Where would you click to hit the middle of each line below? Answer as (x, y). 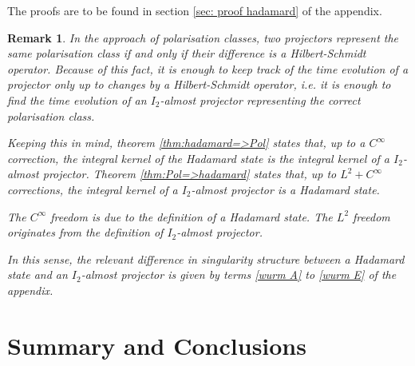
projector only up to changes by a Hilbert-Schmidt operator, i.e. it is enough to (199, 84)
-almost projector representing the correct (260, 99)
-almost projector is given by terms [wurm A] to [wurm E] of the (239, 274)
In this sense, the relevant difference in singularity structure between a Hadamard (206, 259)
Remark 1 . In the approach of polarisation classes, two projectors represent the (203, 37)
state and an (38, 274)
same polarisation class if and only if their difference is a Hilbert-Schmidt (187, 53)
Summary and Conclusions (157, 345)
